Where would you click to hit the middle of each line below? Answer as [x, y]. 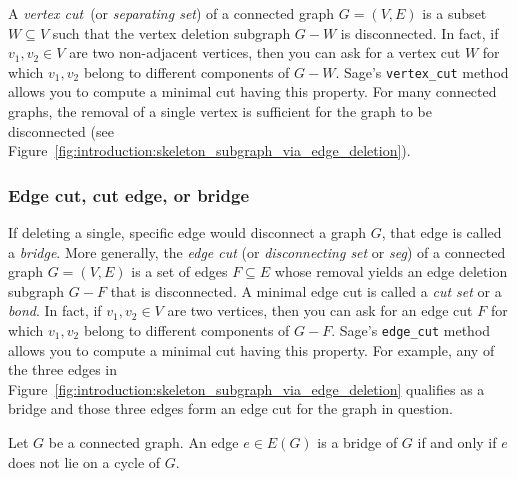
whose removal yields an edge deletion [391, 271]
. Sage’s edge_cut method [411, 330]
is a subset [454, 13]
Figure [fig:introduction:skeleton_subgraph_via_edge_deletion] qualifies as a [246, 388]
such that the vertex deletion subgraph [171, 32]
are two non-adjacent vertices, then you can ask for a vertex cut [265, 52]
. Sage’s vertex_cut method [422, 71]
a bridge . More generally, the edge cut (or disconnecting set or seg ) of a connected [257, 251]
